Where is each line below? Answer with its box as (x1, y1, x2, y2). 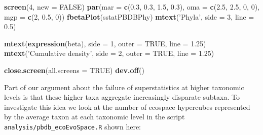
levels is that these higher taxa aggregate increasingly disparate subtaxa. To (4, 92, 240, 102)
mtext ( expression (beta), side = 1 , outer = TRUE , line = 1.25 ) (4, 38, 206, 48)
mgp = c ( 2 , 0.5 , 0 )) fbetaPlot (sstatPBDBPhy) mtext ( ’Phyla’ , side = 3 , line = (4, 11, 254, 22)
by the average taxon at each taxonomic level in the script (4, 111, 185, 122)
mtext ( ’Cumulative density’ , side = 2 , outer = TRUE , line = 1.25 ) (4, 48, 214, 58)
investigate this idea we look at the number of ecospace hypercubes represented (4, 101, 250, 112)
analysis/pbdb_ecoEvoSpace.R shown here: (4, 121, 141, 131)
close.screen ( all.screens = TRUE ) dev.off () (4, 64, 144, 75)
